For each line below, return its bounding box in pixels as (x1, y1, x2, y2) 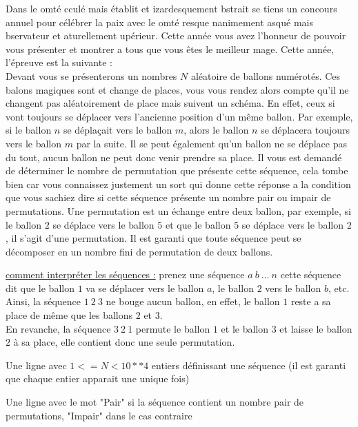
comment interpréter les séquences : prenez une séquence (6, 267, 245, 282)
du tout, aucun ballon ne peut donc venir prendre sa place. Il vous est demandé (6, 149, 342, 164)
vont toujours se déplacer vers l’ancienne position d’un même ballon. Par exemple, (6, 109, 353, 123)
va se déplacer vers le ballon (86, 280, 204, 295)
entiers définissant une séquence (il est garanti (151, 357, 346, 372)
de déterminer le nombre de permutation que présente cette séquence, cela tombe (6, 163, 348, 178)
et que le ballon (165, 217, 231, 231)
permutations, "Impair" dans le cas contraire (6, 408, 192, 422)
